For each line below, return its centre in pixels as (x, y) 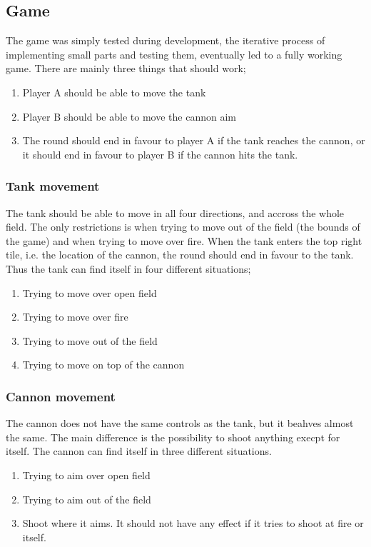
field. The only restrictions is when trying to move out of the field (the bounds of (183, 227)
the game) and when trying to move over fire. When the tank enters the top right (184, 240)
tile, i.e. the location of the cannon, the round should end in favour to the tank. (180, 255)
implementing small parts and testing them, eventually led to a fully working (174, 54)
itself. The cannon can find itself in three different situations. (139, 451)
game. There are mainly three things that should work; (126, 68)
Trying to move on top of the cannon (103, 365)
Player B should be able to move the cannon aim (129, 116)
